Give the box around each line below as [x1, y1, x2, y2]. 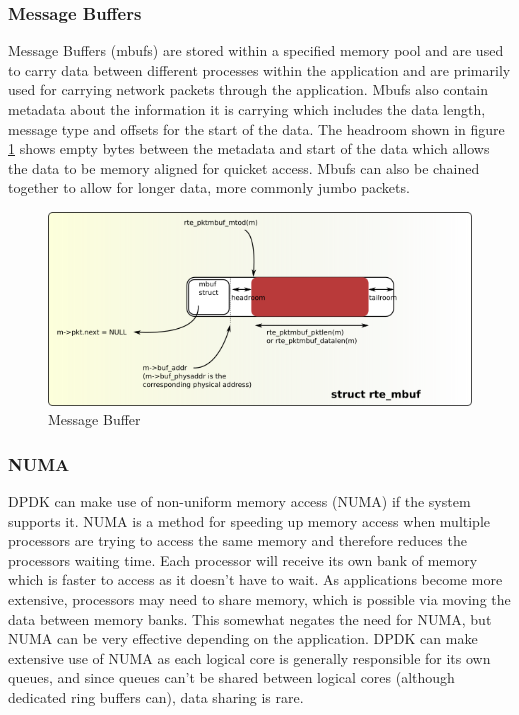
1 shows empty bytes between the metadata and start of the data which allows [8, 138, 490, 159]
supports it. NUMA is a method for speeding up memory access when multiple [8, 510, 491, 531]
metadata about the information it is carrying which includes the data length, [8, 99, 486, 119]
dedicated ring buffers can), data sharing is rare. [8, 686, 304, 707]
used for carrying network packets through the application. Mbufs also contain [8, 79, 489, 100]
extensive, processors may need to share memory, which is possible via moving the [8, 588, 511, 609]
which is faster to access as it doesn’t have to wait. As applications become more [8, 569, 503, 590]
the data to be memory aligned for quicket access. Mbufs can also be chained [8, 157, 480, 178]
